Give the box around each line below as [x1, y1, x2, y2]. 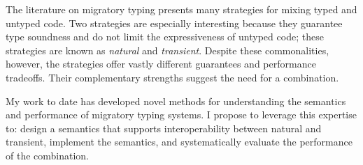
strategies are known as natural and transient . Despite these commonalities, [6, 42, 329, 57]
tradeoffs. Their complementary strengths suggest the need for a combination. [6, 70, 339, 84]
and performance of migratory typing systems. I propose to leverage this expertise [6, 107, 357, 122]
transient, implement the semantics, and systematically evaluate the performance [6, 134, 353, 149]
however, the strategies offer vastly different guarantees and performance [6, 56, 316, 71]
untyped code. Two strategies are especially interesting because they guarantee [6, 15, 343, 30]
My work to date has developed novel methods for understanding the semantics [6, 93, 346, 108]
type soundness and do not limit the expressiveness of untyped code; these [6, 29, 324, 44]
